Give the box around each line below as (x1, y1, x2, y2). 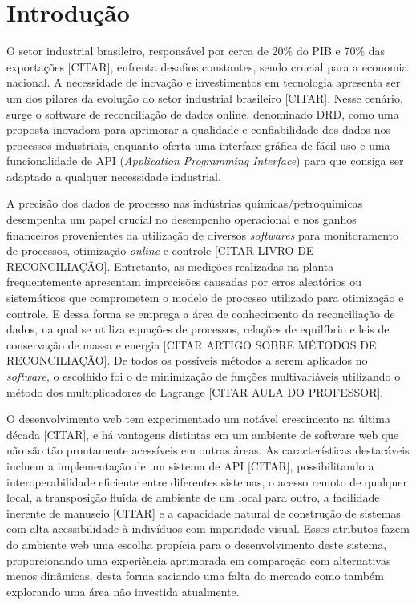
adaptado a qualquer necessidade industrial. (6, 167, 221, 184)
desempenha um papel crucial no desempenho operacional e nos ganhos (6, 211, 357, 228)
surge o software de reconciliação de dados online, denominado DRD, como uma (6, 105, 399, 122)
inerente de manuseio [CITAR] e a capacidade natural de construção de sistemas (6, 504, 401, 521)
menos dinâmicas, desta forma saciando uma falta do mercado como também (6, 567, 384, 584)
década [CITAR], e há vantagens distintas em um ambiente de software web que (6, 426, 399, 442)
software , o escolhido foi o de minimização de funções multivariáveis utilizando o (6, 368, 401, 384)
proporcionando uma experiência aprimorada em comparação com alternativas (6, 551, 391, 568)
